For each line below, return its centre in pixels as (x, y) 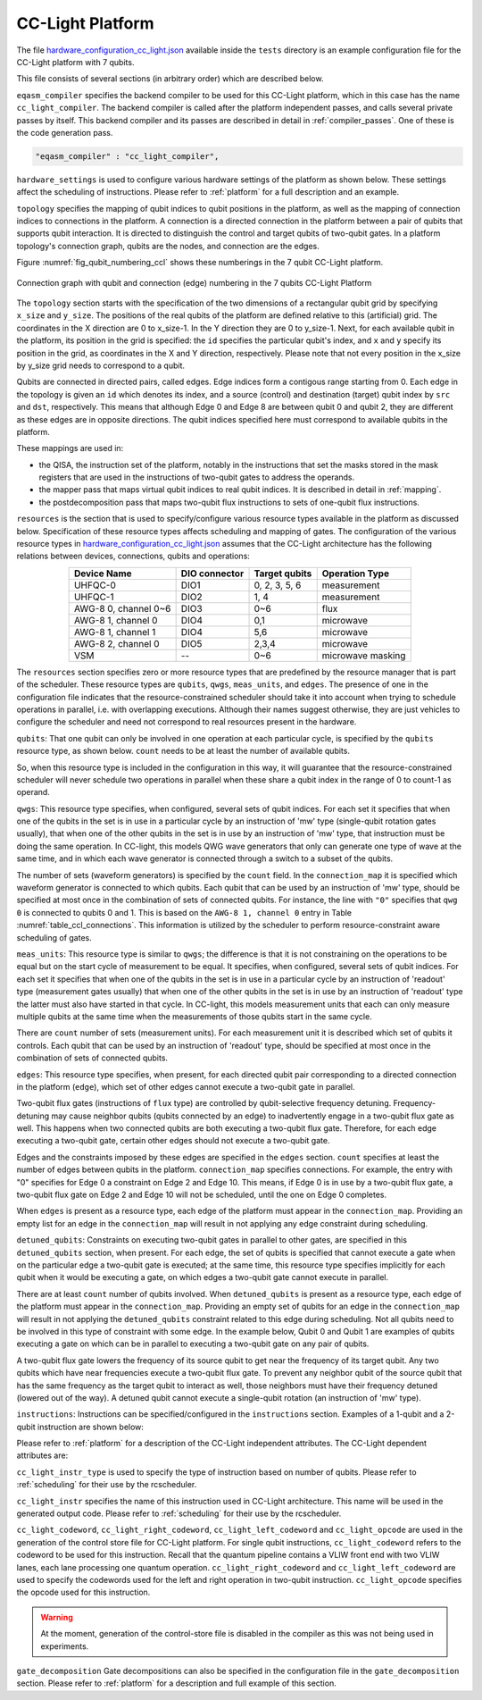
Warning (57, 1617)
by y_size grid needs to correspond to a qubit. (101, 365)
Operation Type (356, 574)
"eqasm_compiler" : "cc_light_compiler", (127, 156)
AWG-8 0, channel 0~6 (122, 608)
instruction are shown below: (91, 1427)
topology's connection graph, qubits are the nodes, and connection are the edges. (168, 246)
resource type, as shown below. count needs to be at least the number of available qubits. (183, 751)
